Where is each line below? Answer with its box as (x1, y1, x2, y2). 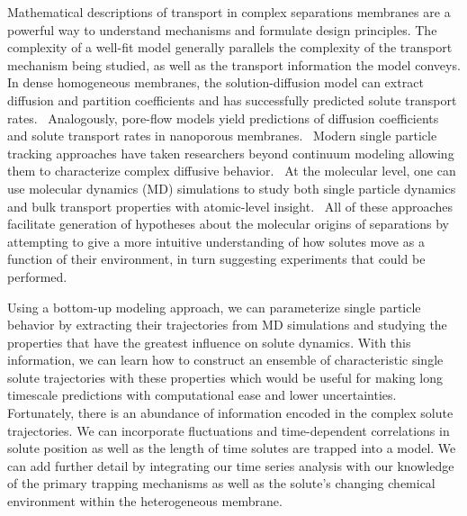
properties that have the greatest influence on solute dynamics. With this (7, 332, 411, 351)
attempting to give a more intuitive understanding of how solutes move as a (7, 231, 425, 250)
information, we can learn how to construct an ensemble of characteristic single (7, 350, 444, 369)
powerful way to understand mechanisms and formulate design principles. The (7, 20, 437, 39)
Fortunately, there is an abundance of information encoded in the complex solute (7, 403, 454, 422)
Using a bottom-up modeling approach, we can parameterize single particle (7, 297, 421, 316)
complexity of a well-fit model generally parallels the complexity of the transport (7, 38, 453, 57)
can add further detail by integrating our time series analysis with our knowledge (7, 456, 454, 475)
